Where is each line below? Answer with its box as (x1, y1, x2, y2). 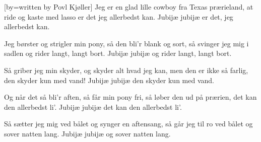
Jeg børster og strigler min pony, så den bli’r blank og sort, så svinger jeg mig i (4, 38, 249, 48)
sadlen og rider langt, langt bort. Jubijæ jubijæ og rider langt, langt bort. (4, 48, 232, 58)
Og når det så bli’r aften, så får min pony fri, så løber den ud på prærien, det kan (4, 92, 257, 102)
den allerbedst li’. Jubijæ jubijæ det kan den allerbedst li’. (4, 101, 182, 112)
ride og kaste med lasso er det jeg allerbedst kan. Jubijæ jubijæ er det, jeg (4, 11, 233, 22)
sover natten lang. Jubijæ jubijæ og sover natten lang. (4, 128, 171, 138)
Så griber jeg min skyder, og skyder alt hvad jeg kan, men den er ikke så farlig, (4, 64, 248, 75)
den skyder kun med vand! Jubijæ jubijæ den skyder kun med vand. (4, 75, 214, 85)
